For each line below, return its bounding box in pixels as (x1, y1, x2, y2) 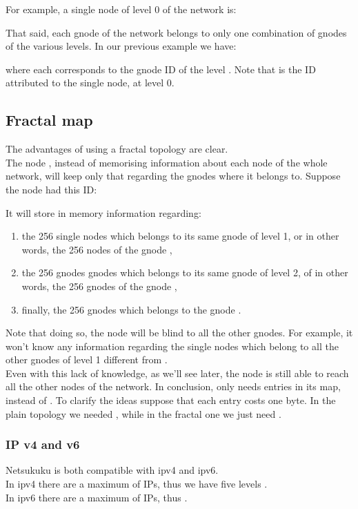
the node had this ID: (6, 182, 97, 196)
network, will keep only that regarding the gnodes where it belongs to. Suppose (6, 169, 341, 183)
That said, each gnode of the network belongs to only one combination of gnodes (6, 25, 347, 39)
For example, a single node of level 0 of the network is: (6, 2, 237, 16)
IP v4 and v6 (6, 436, 80, 453)
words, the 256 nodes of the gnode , (21, 242, 172, 256)
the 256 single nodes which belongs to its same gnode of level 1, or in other (21, 229, 339, 243)
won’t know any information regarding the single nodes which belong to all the (6, 338, 339, 353)
